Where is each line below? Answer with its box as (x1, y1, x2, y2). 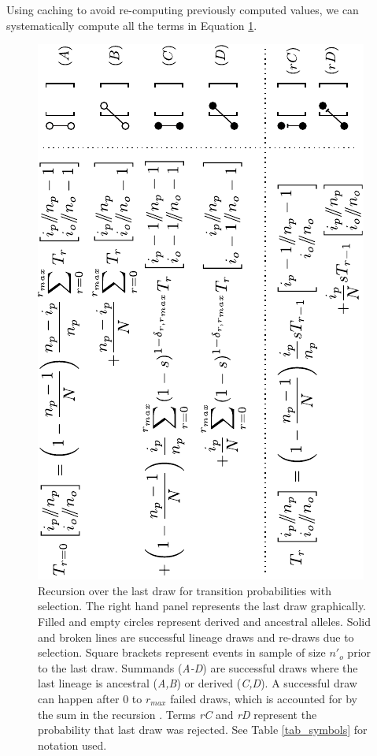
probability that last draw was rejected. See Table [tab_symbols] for (38, 721, 368, 738)
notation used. (38, 736, 107, 753)
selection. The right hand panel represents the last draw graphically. (38, 598, 367, 614)
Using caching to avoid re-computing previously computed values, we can (6, 2, 359, 17)
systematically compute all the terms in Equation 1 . (6, 17, 257, 33)
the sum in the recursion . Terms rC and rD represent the (38, 706, 317, 722)
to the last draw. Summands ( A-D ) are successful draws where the (38, 659, 358, 676)
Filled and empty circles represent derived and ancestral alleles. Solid (38, 613, 371, 629)
